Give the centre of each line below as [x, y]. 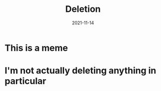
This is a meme [36, 48]
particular [26, 81]
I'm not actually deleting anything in [80, 71]
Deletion [83, 9]
